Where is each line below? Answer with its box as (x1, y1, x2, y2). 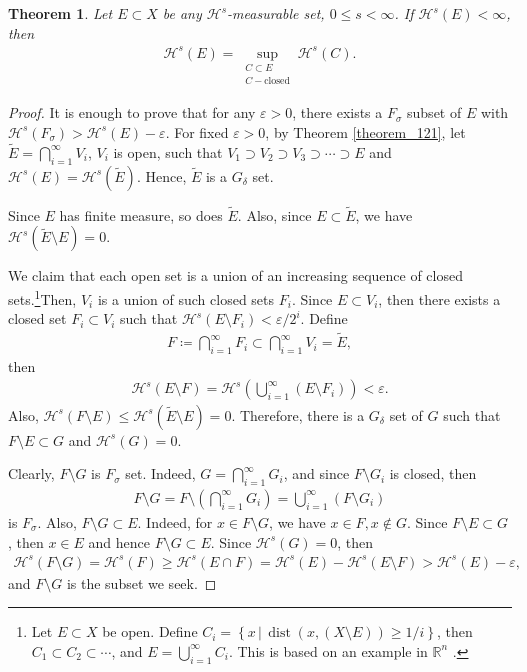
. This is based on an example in (228, 640, 428, 661)
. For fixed (165, 121, 229, 142)
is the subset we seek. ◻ (66, 572, 217, 593)
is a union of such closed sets (97, 288, 275, 309)
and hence (88, 531, 151, 552)
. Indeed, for (137, 511, 213, 532)
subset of (407, 102, 462, 123)
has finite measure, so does (59, 204, 223, 225)
